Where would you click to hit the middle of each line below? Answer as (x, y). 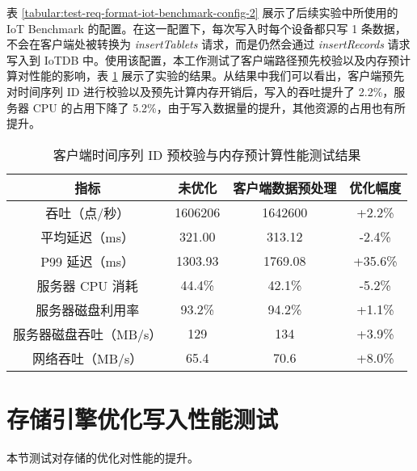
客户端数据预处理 (285, 187)
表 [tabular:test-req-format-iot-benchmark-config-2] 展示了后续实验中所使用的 (202, 12)
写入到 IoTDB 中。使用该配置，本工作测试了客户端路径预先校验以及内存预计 (209, 59)
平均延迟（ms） (87, 237)
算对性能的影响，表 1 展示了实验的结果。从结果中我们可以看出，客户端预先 (206, 76)
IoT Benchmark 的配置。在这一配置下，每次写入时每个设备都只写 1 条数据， (206, 28)
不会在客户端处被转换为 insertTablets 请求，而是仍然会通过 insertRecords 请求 (208, 44)
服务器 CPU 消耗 (87, 285)
